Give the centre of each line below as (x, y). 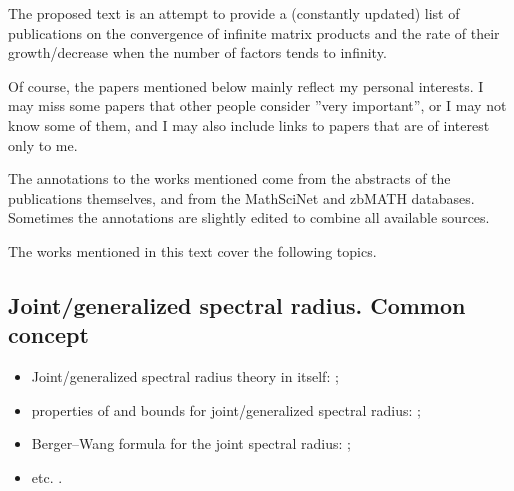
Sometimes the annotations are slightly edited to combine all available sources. (249, 217)
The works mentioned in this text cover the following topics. (192, 250)
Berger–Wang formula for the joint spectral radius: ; (191, 443)
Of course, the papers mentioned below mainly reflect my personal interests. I (246, 85)
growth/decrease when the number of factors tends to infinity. (197, 52)
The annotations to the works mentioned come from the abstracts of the (229, 178)
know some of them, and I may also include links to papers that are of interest (249, 124)
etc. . (47, 476)
